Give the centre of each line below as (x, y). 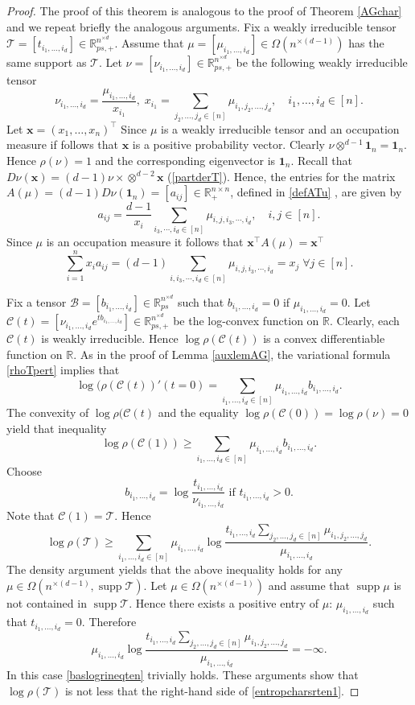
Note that (31, 515)
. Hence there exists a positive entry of (224, 602)
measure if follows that (63, 144)
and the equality (198, 412)
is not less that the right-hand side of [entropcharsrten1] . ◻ (212, 690)
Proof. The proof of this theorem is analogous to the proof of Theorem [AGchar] (204, 10)
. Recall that (321, 160)
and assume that (309, 585)
